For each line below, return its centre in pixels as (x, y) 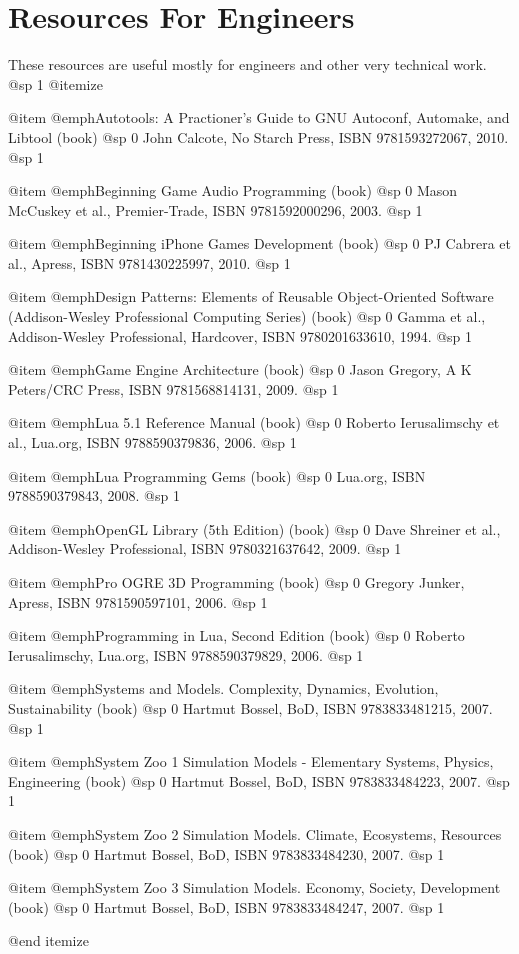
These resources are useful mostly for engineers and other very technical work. (247, 64)
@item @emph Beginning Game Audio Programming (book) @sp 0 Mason (233, 190)
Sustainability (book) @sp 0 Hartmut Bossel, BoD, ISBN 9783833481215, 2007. (250, 707)
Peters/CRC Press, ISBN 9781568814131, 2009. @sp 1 (173, 388)
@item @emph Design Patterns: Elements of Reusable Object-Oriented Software (251, 296)
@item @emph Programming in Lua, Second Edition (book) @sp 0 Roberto (236, 635)
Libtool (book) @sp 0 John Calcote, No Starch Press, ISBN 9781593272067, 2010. (258, 136)
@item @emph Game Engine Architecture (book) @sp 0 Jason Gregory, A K (240, 369)
